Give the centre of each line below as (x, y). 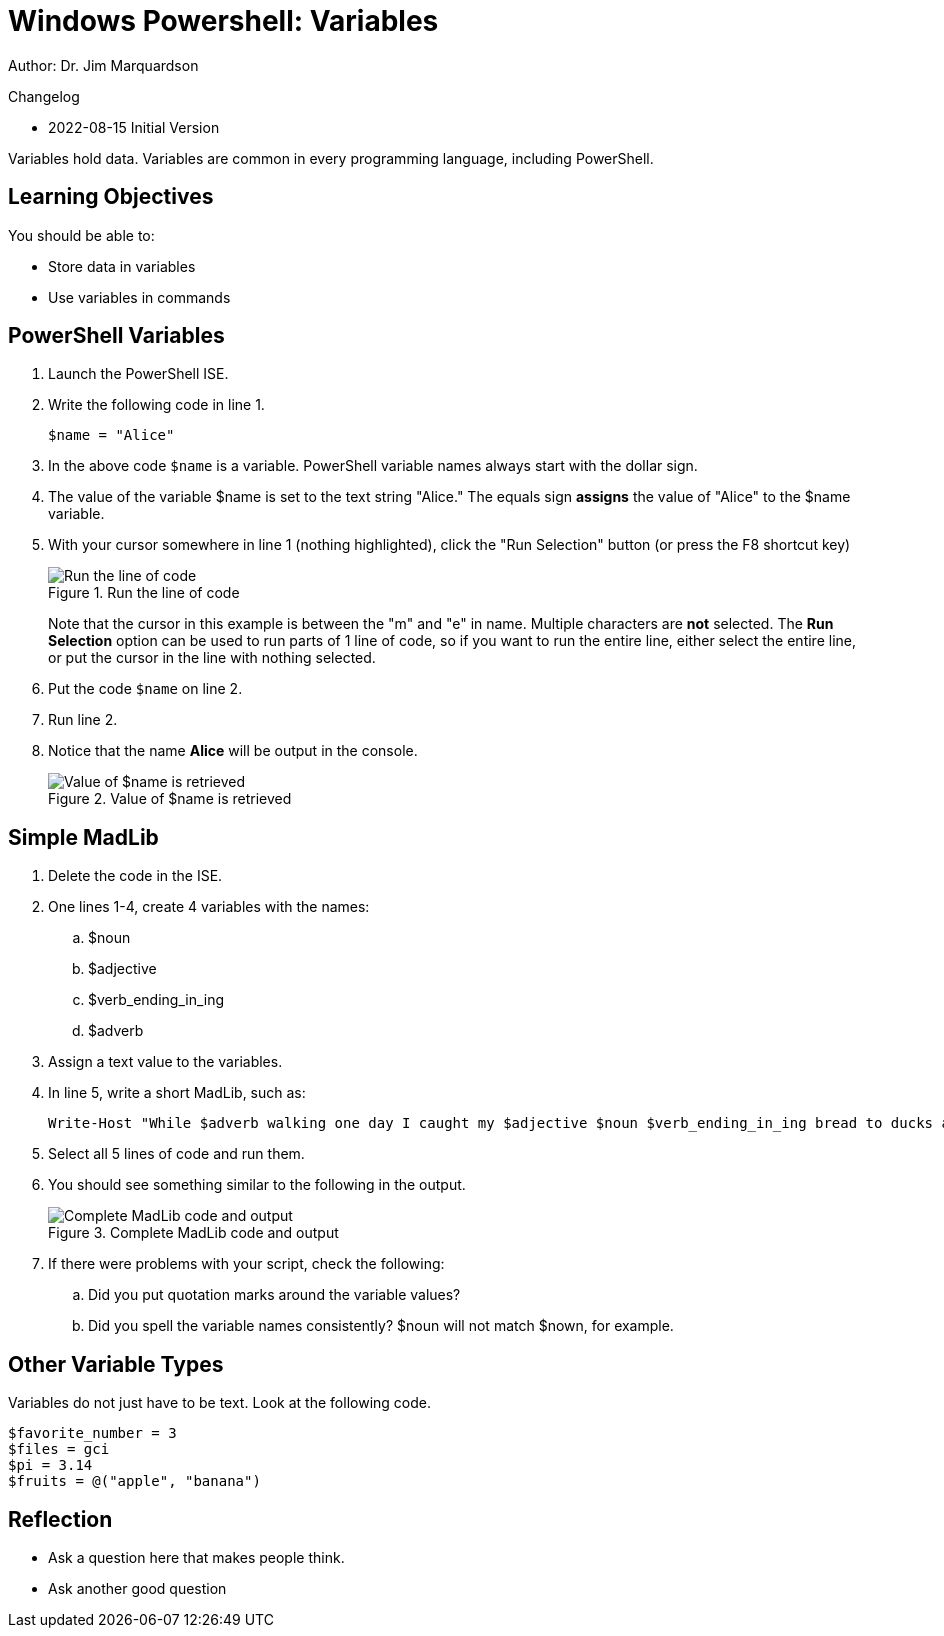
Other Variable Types (116, 1364)
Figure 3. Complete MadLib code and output (193, 1233)
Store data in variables (122, 266)
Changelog (44, 96)
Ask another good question (137, 1588)
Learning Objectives (111, 197)
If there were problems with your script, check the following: (246, 1264)
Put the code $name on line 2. (145, 689)
